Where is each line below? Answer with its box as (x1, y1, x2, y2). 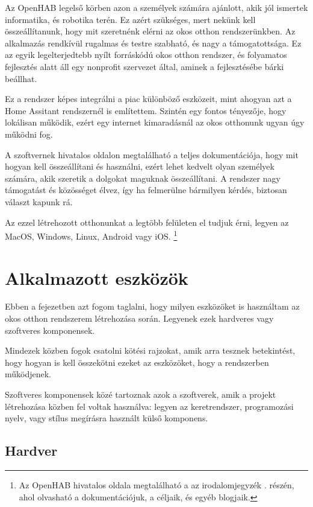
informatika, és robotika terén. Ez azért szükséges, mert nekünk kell (5, 13, 256, 25)
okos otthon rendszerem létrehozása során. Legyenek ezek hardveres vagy (5, 312, 274, 325)
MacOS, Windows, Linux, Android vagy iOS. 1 (5, 228, 178, 242)
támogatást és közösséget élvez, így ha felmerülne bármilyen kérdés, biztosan (5, 183, 287, 196)
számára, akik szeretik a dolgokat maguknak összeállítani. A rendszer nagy (5, 171, 280, 184)
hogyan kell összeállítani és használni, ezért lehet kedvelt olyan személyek (5, 160, 274, 173)
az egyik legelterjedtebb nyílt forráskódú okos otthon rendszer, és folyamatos (5, 48, 287, 61)
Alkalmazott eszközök (5, 265, 188, 290)
